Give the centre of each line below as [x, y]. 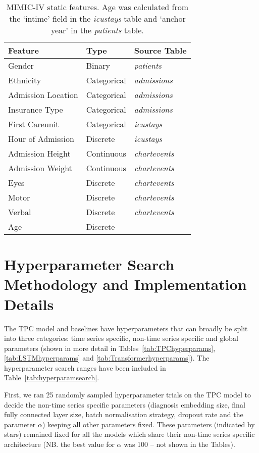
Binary [98, 65]
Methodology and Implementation [125, 284]
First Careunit [34, 124]
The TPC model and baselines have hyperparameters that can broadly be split [126, 328]
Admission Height [39, 153]
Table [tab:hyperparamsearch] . [52, 377]
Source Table [160, 50]
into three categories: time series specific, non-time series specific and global [121, 338]
